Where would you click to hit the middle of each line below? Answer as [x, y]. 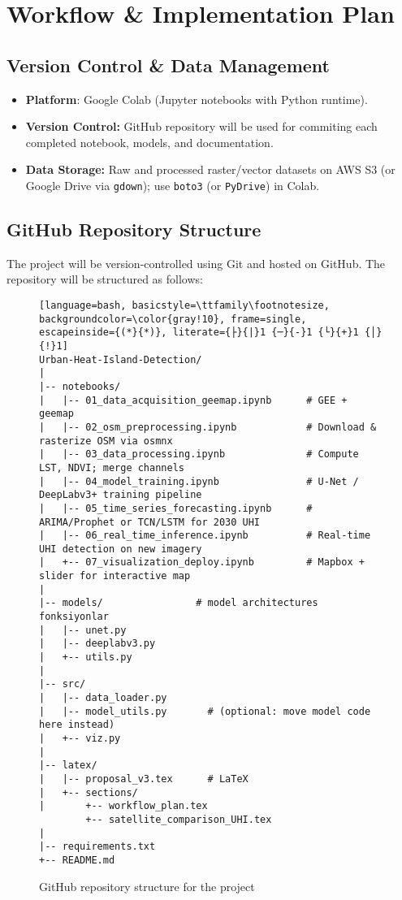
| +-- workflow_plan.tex [123, 806]
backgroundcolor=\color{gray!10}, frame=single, [173, 319]
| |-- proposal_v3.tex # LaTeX [144, 779]
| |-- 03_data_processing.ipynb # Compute [199, 454]
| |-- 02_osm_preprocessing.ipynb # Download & [208, 427]
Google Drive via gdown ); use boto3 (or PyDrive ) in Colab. [173, 185]
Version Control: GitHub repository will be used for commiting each [201, 126]
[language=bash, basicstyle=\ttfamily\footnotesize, [184, 305]
